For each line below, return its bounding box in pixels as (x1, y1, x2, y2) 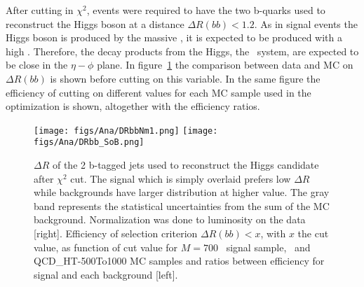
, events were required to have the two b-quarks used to (86, 3, 325, 17)
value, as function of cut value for (34, 239, 178, 254)
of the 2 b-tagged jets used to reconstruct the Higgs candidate (52, 157, 319, 172)
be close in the (6, 57, 68, 72)
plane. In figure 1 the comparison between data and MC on (97, 57, 353, 72)
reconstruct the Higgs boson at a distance (6, 16, 184, 31)
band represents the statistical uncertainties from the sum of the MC (34, 198, 330, 213)
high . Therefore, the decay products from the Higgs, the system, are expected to (6, 43, 359, 58)
